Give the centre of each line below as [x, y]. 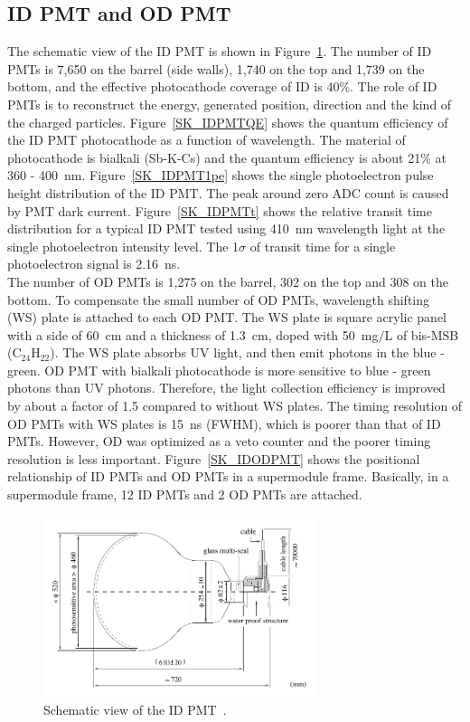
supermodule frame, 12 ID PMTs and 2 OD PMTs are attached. [185, 494]
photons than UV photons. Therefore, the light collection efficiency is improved [226, 388]
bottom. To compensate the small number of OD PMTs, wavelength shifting [219, 299]
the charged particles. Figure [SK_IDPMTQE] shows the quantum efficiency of [228, 122]
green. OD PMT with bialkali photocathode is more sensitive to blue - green [219, 370]
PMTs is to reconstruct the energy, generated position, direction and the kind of [230, 104]
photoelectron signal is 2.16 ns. [94, 264]
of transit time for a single [323, 246]
